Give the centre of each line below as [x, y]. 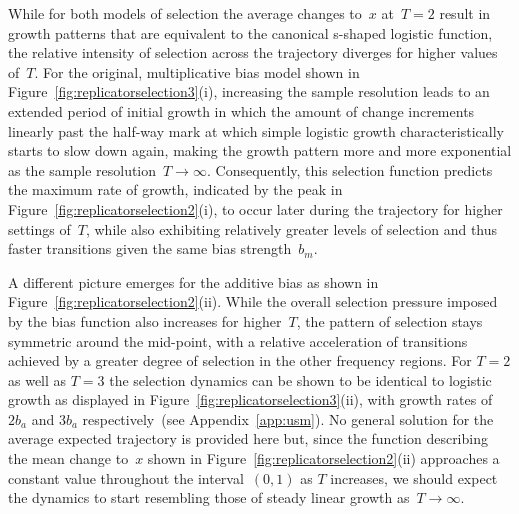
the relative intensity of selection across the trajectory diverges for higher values [253, 52]
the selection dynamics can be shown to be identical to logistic [300, 379]
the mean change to [68, 458]
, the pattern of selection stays [389, 320]
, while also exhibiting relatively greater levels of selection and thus [291, 228]
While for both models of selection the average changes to [185, 13]
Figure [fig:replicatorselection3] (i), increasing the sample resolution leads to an [249, 91]
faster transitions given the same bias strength [150, 248]
